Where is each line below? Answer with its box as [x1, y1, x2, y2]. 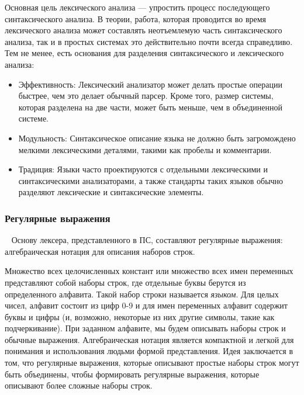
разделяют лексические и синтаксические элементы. [18, 186, 204, 198]
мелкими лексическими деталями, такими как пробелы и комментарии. [18, 143, 272, 155]
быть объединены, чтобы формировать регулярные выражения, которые [5, 368, 260, 380]
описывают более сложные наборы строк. [5, 379, 153, 391]
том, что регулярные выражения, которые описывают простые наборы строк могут [5, 356, 299, 369]
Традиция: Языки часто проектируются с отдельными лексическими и [18, 163, 268, 175]
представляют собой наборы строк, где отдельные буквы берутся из [5, 276, 246, 288]
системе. [18, 112, 49, 124]
